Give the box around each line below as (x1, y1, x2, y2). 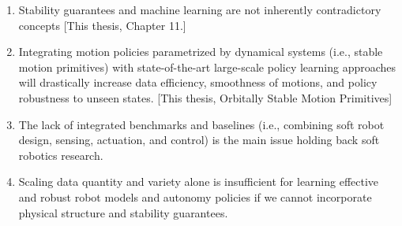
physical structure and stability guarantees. (18, 204, 228, 220)
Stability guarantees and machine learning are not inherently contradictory (18, 2, 381, 17)
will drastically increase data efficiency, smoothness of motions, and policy (18, 74, 378, 91)
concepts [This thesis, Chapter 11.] (18, 17, 186, 33)
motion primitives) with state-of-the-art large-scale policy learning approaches (18, 58, 396, 75)
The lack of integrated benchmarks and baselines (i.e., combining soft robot (18, 116, 385, 132)
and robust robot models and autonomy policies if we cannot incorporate (18, 188, 372, 205)
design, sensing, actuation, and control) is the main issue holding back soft (18, 132, 380, 148)
